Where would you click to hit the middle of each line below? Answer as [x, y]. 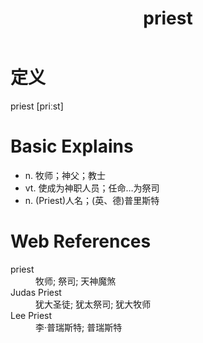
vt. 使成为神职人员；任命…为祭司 [92, 188]
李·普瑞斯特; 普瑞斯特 [79, 327]
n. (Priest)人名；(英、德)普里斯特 [92, 200]
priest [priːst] [37, 106]
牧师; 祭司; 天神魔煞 [76, 281]
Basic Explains [72, 146]
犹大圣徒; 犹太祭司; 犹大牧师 [93, 304]
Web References [81, 241]
